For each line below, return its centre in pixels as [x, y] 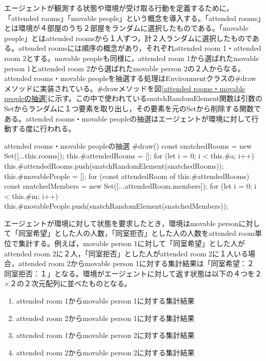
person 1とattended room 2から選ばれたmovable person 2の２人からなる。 [125, 68]
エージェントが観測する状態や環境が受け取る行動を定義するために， [119, 8]
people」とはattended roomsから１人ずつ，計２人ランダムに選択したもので [128, 38]
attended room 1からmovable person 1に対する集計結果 [105, 301]
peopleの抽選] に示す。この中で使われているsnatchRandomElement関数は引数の [133, 98]
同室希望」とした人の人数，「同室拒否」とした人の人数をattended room [136, 233]
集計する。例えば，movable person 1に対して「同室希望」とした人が [131, 243]
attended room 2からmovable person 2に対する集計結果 [105, 352]
